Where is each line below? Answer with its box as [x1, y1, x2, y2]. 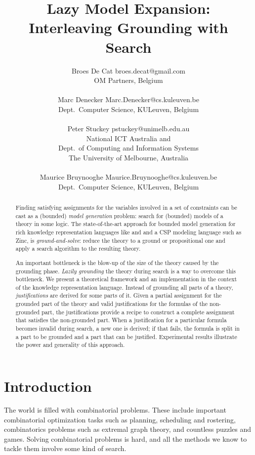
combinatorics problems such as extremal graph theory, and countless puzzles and [4, 424, 252, 434]
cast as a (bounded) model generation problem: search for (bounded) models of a [15, 211, 223, 220]
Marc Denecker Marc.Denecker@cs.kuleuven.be [57, 94, 200, 105]
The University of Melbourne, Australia [68, 152, 189, 162]
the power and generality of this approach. [15, 341, 125, 349]
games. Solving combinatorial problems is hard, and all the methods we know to [4, 433, 247, 444]
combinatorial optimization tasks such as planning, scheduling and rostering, [4, 414, 236, 424]
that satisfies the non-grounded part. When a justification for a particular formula [15, 316, 227, 324]
